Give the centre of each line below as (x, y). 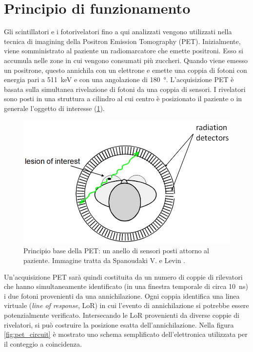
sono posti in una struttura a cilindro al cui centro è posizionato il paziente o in (123, 99)
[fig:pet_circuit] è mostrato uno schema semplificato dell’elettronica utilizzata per (126, 334)
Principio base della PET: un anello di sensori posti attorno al (116, 251)
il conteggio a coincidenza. (43, 343)
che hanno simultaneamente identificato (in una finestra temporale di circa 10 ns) (126, 286)
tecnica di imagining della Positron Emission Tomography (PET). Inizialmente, (122, 41)
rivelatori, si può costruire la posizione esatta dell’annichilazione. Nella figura (119, 324)
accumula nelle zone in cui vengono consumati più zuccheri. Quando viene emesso (126, 60)
